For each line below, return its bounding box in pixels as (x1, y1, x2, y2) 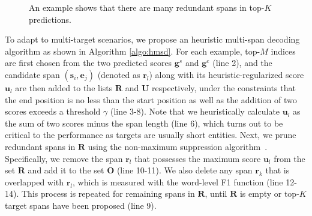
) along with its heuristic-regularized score (149, 68, 304, 80)
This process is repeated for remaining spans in (21, 187, 195, 200)
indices (271, 44, 296, 57)
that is (265, 164, 290, 176)
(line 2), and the (212, 56, 272, 69)
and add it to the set (28, 164, 104, 176)
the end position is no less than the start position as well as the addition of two (5, 93, 297, 106)
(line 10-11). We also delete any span (116, 164, 253, 176)
